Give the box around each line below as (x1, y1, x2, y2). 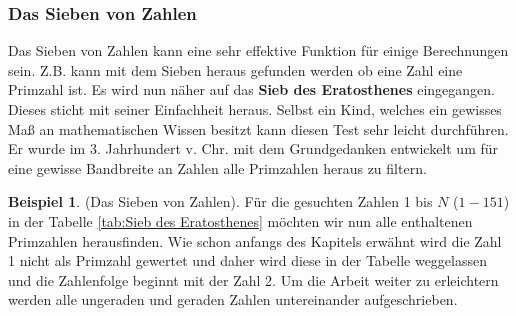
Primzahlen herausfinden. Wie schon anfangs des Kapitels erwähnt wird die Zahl (8, 230, 502, 251)
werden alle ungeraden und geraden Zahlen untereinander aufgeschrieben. (8, 289, 458, 310)
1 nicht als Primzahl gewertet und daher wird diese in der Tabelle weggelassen (8, 250, 487, 271)
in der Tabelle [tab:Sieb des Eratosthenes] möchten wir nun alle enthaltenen (8, 210, 473, 231)
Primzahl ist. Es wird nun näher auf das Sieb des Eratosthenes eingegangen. (8, 79, 496, 100)
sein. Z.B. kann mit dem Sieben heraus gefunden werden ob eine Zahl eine (8, 59, 463, 80)
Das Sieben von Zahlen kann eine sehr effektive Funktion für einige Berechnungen (8, 40, 509, 61)
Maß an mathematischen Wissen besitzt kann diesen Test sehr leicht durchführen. (8, 118, 509, 139)
